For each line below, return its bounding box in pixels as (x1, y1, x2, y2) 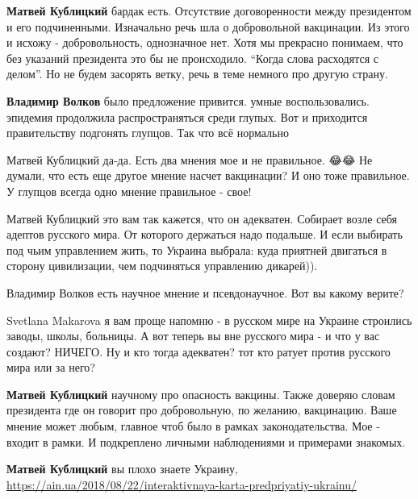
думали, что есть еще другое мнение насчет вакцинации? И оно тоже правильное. (6, 167, 410, 184)
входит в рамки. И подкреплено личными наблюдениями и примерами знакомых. (6, 433, 406, 450)
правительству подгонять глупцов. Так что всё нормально (6, 124, 289, 141)
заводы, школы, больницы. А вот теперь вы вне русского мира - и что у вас (6, 327, 380, 344)
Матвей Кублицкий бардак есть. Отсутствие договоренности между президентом (6, 2, 412, 19)
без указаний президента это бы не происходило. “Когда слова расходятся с (6, 49, 378, 66)
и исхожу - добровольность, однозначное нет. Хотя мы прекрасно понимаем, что (6, 34, 403, 51)
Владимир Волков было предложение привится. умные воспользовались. (6, 92, 370, 109)
